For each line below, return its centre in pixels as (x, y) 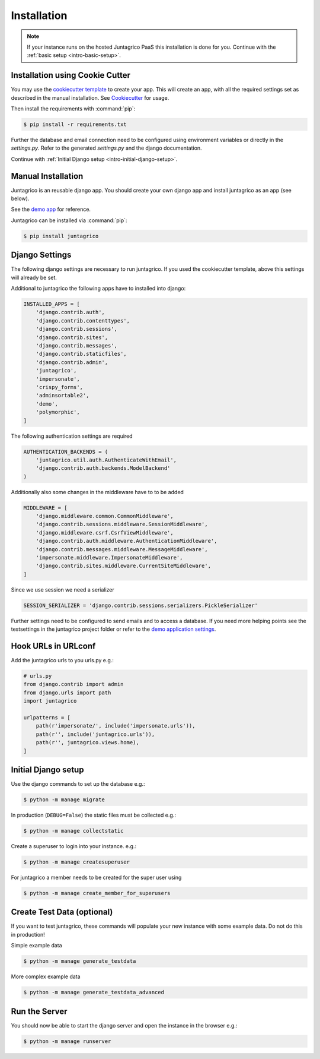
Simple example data (36, 946)
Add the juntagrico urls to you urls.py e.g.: (62, 660)
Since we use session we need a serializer (63, 589)
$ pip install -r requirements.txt (75, 124)
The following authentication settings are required (72, 436)
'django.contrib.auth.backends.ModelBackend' (103, 468)
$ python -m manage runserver (67, 1041)
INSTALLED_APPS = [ (52, 304)
